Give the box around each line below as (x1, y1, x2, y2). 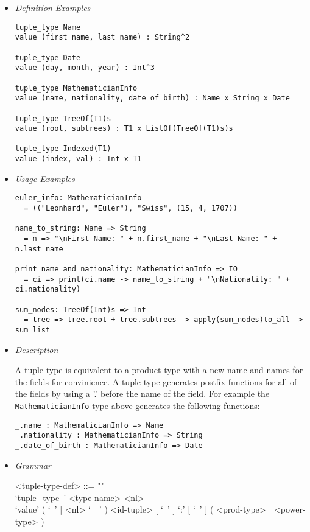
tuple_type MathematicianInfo (15, 83, 138, 93)
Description (15, 343, 58, 355)
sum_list (15, 325, 51, 334)
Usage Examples (15, 172, 75, 184)
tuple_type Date (15, 53, 81, 62)
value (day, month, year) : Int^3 (15, 63, 155, 72)
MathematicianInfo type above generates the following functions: (15, 399, 260, 411)
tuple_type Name (15, 23, 81, 32)
